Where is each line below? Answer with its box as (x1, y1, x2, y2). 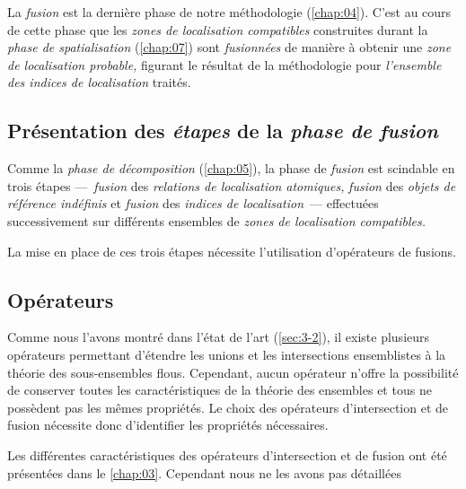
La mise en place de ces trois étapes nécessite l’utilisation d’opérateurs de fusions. (7, 241, 456, 260)
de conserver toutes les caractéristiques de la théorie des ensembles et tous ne (7, 380, 432, 399)
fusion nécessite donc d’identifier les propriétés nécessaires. (7, 415, 329, 434)
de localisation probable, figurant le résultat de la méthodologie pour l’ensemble (7, 55, 442, 74)
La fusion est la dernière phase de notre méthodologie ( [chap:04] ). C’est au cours (7, 3, 452, 21)
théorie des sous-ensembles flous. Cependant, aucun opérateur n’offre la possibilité (7, 362, 459, 381)
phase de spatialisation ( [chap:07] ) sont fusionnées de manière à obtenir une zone (7, 38, 452, 57)
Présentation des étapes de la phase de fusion (7, 117, 438, 144)
